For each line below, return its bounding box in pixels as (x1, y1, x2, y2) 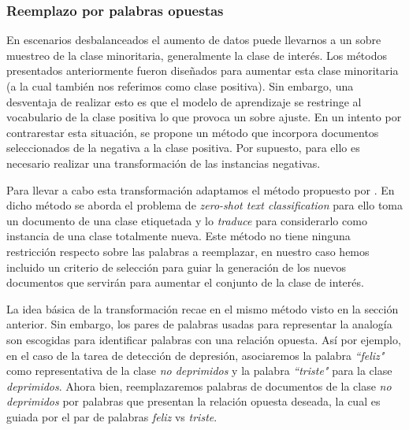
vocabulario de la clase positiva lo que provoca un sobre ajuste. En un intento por (6, 109, 402, 125)
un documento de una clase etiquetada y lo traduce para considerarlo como (6, 212, 367, 228)
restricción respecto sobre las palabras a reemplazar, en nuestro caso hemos (6, 243, 370, 259)
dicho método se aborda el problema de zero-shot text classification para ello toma (6, 197, 403, 213)
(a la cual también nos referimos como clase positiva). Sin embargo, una (6, 78, 354, 94)
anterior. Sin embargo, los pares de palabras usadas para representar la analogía (6, 316, 392, 332)
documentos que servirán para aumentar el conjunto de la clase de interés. (6, 274, 364, 291)
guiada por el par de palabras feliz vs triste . (6, 408, 218, 424)
